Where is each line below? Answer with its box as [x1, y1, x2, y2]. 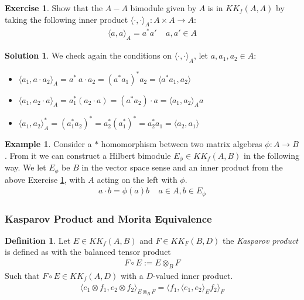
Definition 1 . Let [5, 234, 71, 246]
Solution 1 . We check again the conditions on [5, 49, 172, 62]
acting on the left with [97, 173, 177, 185]
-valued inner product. [153, 269, 233, 281]
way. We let [5, 161, 46, 173]
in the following [244, 149, 300, 161]
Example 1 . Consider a [5, 138, 92, 150]
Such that [5, 269, 40, 281]
